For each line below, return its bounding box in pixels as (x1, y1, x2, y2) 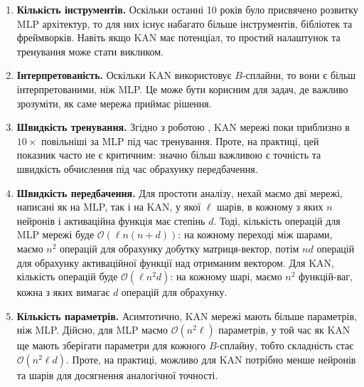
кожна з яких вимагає (16, 285, 110, 299)
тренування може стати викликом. (16, 43, 164, 58)
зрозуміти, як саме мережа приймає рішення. (16, 95, 212, 110)
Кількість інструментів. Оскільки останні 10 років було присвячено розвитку (16, 2, 358, 16)
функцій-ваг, (299, 269, 353, 284)
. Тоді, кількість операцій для (213, 213, 341, 228)
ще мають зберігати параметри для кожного (16, 338, 206, 353)
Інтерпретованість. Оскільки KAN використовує (16, 68, 232, 83)
